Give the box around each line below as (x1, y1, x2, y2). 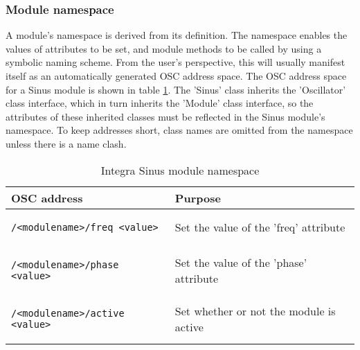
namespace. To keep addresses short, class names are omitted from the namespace (6, 123, 353, 137)
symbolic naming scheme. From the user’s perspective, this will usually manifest (6, 55, 345, 69)
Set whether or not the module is (174, 302, 336, 319)
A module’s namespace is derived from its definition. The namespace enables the (6, 28, 348, 42)
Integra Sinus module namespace (100, 161, 260, 178)
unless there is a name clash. (6, 136, 127, 150)
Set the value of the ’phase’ (174, 254, 307, 270)
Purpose (174, 189, 221, 206)
